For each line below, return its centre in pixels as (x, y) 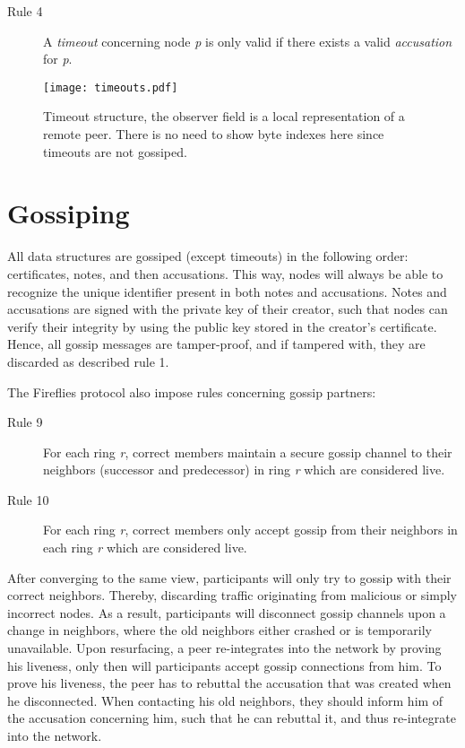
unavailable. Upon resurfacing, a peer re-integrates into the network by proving (224, 648)
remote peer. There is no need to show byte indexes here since (214, 134)
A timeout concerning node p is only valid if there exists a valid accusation (248, 41)
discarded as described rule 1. (88, 361)
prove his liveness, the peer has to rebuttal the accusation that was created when (229, 683)
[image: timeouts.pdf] (111, 87)
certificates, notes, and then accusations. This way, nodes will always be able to (225, 273)
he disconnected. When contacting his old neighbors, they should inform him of (225, 700)
